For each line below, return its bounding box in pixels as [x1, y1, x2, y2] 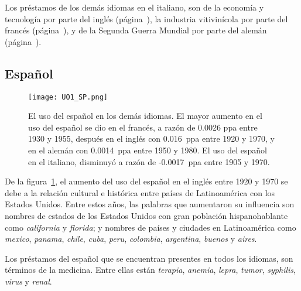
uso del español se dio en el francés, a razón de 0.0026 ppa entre [28, 121, 258, 133]
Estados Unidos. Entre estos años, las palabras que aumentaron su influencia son [5, 198, 295, 210]
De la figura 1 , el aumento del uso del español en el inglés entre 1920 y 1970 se [5, 175, 288, 187]
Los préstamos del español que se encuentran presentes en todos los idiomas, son [5, 252, 293, 264]
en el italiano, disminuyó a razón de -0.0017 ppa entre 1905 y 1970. [28, 155, 270, 167]
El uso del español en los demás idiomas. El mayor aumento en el [28, 109, 262, 122]
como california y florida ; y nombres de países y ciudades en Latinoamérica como [5, 221, 296, 233]
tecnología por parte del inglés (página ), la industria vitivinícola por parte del [5, 12, 288, 25]
